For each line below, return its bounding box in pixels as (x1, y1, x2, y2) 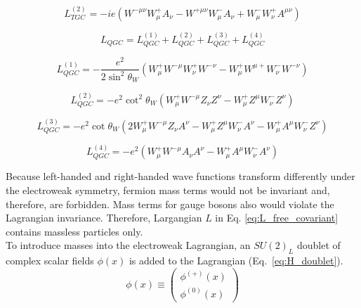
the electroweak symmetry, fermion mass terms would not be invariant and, (6, 183, 330, 198)
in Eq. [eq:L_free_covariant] (215, 210, 339, 225)
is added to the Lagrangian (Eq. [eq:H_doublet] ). (129, 253, 343, 268)
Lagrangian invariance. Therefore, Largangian (6, 210, 202, 225)
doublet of (296, 238, 341, 252)
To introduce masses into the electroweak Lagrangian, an (6, 238, 251, 252)
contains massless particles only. (6, 224, 143, 238)
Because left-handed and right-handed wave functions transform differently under (6, 169, 355, 184)
